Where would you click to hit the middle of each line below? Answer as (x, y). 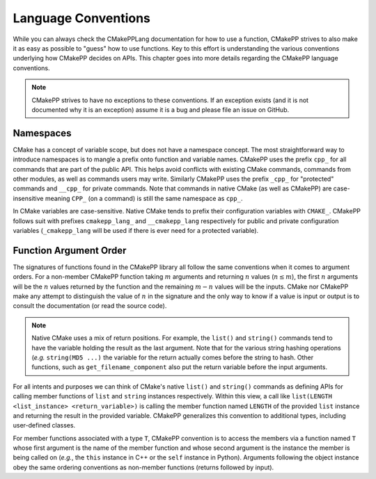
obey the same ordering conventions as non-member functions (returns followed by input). (143, 467)
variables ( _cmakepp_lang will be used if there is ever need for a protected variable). (136, 230)
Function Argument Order (70, 250)
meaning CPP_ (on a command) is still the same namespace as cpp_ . (144, 198)
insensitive (28, 198)
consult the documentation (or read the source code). (90, 306)
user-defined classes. (44, 425)
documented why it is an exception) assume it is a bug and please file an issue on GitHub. (160, 109)
